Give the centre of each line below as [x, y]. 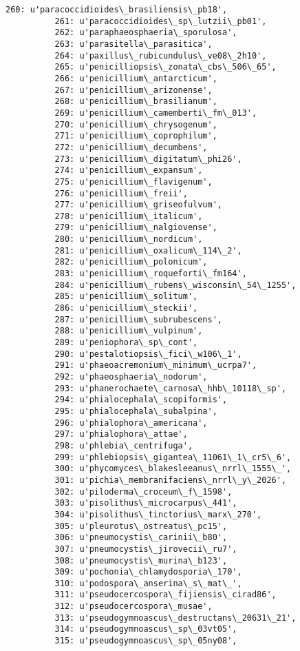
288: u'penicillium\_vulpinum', [129, 331]
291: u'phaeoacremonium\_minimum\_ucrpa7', [156, 365]
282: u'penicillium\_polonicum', [131, 262]
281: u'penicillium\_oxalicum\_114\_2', [148, 250]
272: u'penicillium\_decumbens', [131, 147]
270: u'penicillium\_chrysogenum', [136, 124]
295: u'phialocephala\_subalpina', [136, 411]
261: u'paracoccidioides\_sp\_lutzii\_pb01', [161, 21]
